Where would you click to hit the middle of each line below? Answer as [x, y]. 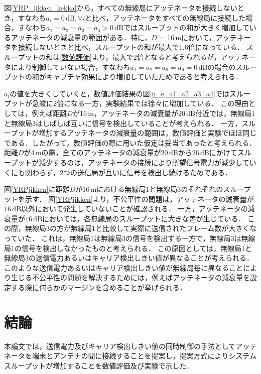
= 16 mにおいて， [187, 37]
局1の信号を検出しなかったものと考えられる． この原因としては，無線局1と [128, 248]
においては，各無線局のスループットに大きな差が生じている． [144, 218]
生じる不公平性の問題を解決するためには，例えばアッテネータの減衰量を [130, 277]
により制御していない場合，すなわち [71, 67]
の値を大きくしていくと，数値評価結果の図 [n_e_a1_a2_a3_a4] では [119, 93]
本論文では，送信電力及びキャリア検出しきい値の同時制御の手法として [120, 346]
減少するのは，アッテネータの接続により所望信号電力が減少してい [148, 162]
